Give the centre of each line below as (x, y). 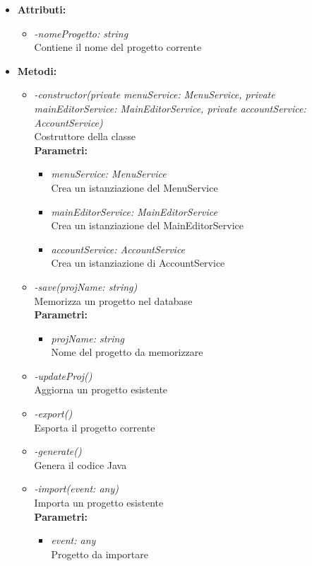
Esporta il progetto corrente (95, 427)
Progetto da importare (100, 554)
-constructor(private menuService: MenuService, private (155, 94)
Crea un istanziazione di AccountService (138, 263)
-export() (53, 414)
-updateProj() (63, 375)
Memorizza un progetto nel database (113, 300)
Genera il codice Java (80, 464)
